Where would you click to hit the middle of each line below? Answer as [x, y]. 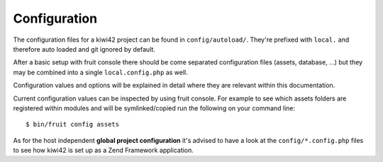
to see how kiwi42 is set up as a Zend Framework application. [104, 150]
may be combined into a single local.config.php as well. [100, 72]
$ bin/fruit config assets [73, 125]
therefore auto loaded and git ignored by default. [84, 49]
